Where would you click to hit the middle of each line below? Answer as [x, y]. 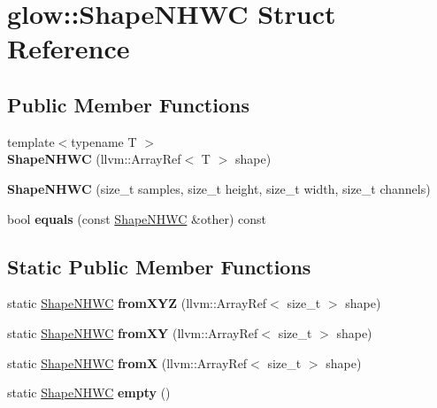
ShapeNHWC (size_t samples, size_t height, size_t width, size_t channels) [219, 188]
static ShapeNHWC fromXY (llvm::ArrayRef [133, 332]
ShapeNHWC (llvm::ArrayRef [94, 159]
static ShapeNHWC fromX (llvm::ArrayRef [127, 362]
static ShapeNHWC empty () [89, 393]
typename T [104, 141]
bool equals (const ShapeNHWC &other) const [137, 218]
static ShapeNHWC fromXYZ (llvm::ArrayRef [137, 303]
